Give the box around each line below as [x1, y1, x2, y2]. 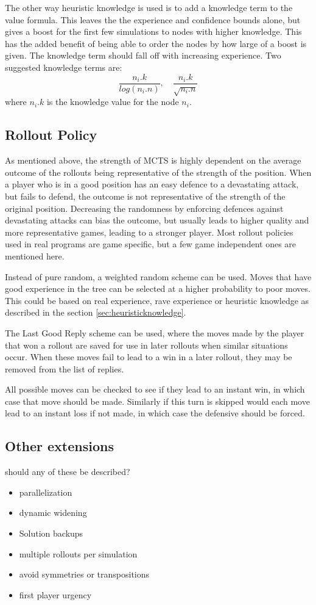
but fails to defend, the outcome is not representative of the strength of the [5, 189, 286, 202]
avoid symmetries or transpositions [19, 568, 150, 581]
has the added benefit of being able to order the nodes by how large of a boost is [5, 37, 307, 49]
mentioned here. [5, 249, 65, 262]
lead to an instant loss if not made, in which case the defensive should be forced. [5, 407, 305, 419]
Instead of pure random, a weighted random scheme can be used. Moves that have [5, 270, 312, 283]
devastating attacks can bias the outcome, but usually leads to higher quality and [5, 214, 309, 226]
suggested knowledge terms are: [5, 60, 122, 73]
